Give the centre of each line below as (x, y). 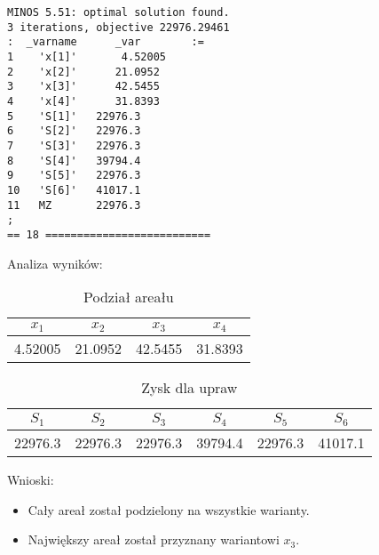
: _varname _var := (106, 42)
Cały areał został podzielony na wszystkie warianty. (169, 509)
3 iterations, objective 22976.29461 (118, 27)
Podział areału (129, 297)
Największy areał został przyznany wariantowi (154, 539)
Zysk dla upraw (189, 388)
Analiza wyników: (55, 263)
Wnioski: (31, 479)
